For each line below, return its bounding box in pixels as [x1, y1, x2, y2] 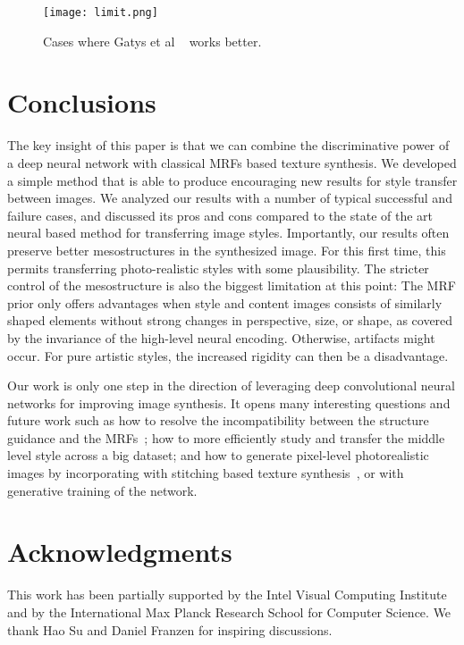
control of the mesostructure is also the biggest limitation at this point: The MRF [7, 276, 456, 295]
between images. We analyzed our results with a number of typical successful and [7, 188, 452, 207]
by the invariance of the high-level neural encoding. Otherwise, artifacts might [7, 328, 435, 347]
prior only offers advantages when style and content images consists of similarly [7, 293, 443, 312]
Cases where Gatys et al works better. [43, 31, 262, 50]
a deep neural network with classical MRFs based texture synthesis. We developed [7, 153, 457, 172]
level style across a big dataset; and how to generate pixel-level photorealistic [7, 446, 429, 465]
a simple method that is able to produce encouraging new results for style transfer [7, 171, 458, 189]
